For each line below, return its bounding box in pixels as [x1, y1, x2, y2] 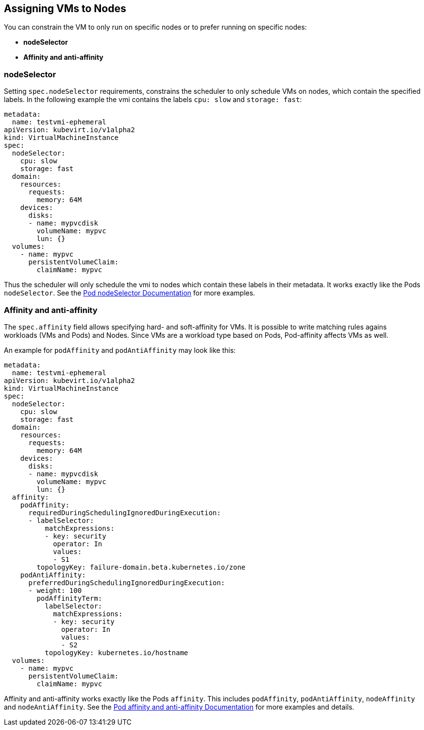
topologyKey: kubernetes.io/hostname [45, 648, 188, 657]
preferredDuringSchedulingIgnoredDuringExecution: [28, 578, 225, 587]
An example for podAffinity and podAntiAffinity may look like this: [4, 346, 236, 354]
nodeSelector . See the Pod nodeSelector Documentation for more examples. [4, 289, 255, 297]
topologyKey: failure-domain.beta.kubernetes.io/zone [36, 563, 246, 571]
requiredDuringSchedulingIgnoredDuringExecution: [28, 508, 221, 517]
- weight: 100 [28, 586, 82, 594]
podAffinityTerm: [36, 594, 102, 602]
